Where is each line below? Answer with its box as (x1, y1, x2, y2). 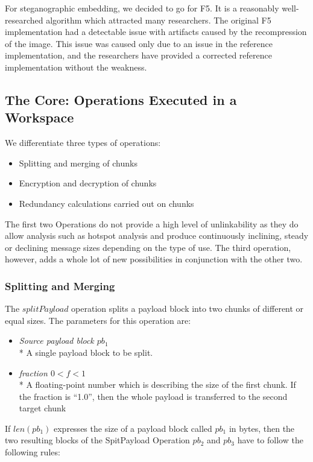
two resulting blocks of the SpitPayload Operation (5, 434, 190, 446)
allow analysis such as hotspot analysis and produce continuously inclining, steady (5, 229, 309, 242)
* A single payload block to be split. (19, 346, 153, 358)
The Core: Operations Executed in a (5, 90, 237, 109)
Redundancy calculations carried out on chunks (19, 197, 194, 209)
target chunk (19, 402, 66, 414)
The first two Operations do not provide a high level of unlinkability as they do (5, 217, 299, 230)
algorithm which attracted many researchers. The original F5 (46, 13, 271, 26)
